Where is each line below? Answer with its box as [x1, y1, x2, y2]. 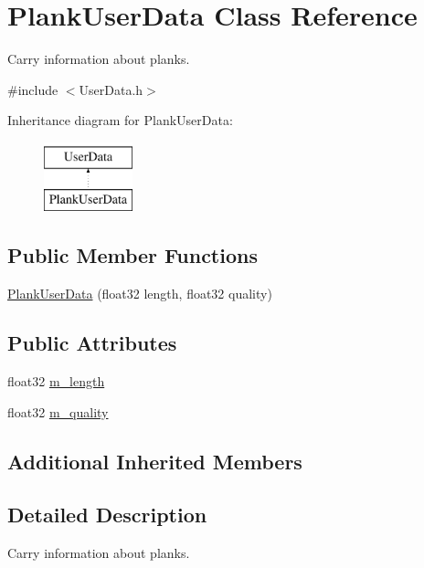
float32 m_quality [7, 402, 109, 421]
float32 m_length [7, 372, 105, 391]
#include [7, 79, 58, 99]
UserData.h [79, 79, 143, 99]
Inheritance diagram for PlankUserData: [7, 110, 233, 130]
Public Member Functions [7, 241, 258, 269]
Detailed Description [7, 500, 207, 529]
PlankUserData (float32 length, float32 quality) [7, 284, 272, 303]
